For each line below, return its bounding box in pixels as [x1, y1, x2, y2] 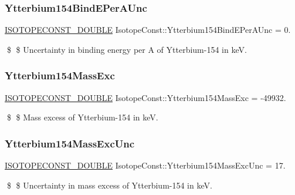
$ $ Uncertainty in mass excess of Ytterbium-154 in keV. [6, 179, 212, 191]
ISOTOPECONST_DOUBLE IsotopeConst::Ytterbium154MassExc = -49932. [5, 91, 286, 103]
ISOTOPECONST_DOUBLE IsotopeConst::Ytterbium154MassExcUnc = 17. [5, 159, 286, 172]
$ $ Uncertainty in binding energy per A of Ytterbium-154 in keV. [6, 43, 247, 55]
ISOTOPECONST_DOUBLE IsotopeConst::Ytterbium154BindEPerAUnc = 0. [5, 23, 291, 36]
